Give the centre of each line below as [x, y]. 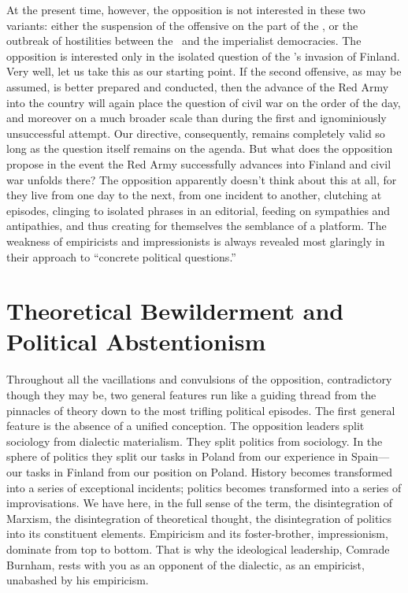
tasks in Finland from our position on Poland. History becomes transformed [209, 471]
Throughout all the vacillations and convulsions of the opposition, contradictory [199, 379]
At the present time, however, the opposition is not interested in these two [186, 9]
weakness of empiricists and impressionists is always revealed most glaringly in [196, 241]
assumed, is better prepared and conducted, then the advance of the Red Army [198, 86]
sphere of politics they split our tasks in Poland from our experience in [177, 456]
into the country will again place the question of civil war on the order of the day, [204, 102]
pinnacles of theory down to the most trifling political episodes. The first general [201, 410]
